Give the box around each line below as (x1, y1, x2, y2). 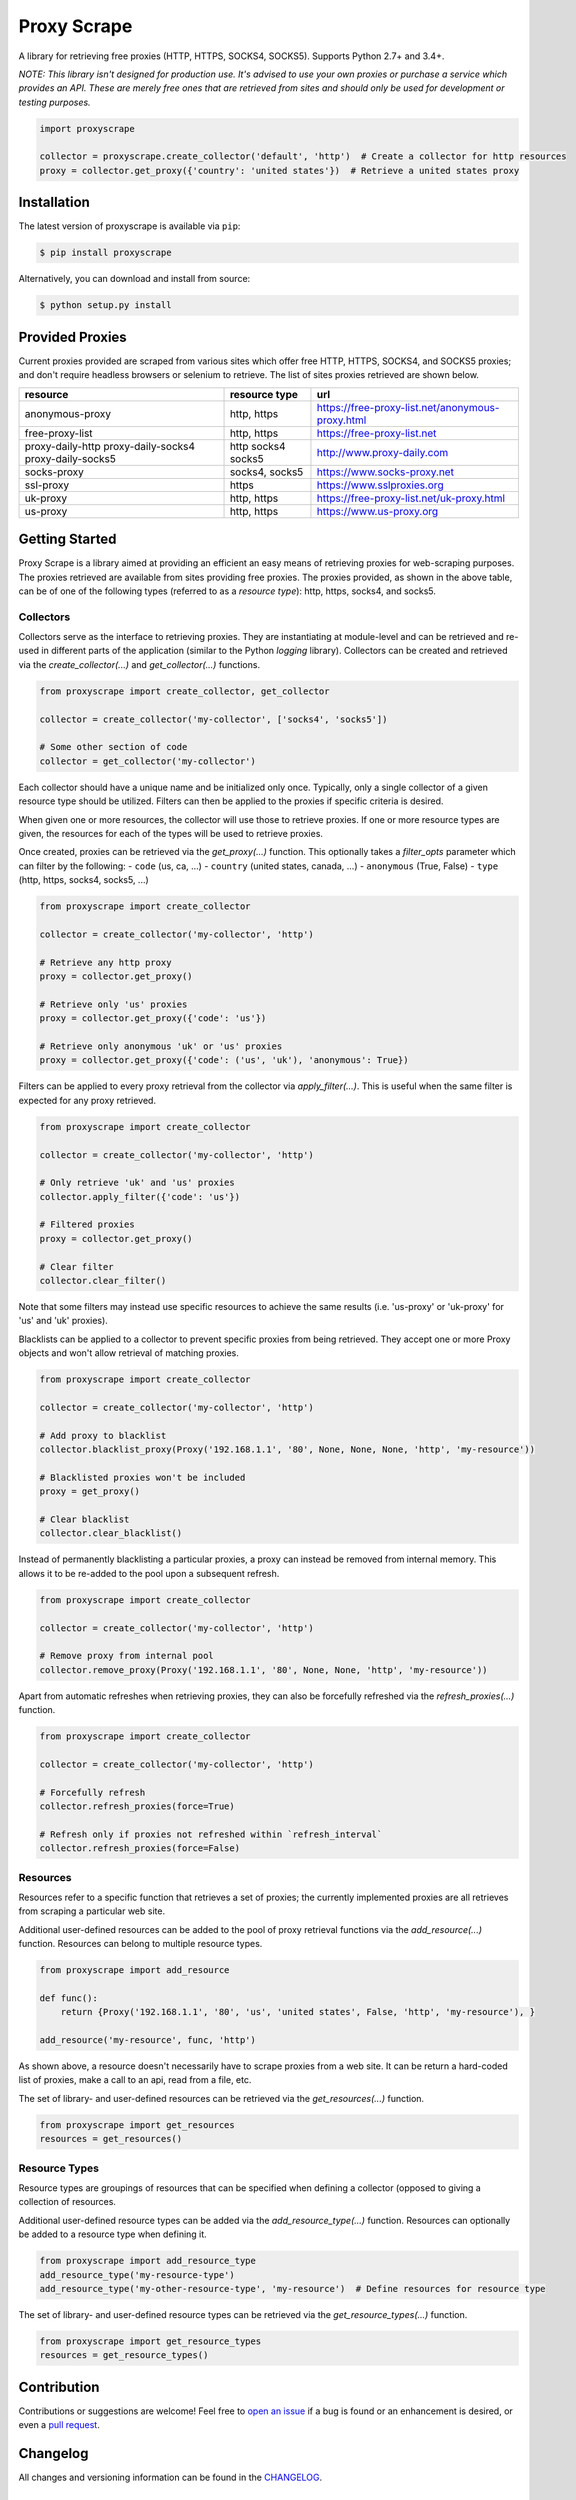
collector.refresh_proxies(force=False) (39, 1843, 240, 1854)
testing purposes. (18, 96, 91, 108)
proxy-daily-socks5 (24, 451, 117, 465)
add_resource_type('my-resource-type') (39, 2269, 235, 2280)
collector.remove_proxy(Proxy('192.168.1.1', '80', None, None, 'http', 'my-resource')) (39, 1664, 489, 1675)
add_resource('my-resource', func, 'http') (39, 2035, 257, 2046)
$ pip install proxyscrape (39, 247, 172, 259)
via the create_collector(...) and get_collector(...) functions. (18, 658, 260, 670)
